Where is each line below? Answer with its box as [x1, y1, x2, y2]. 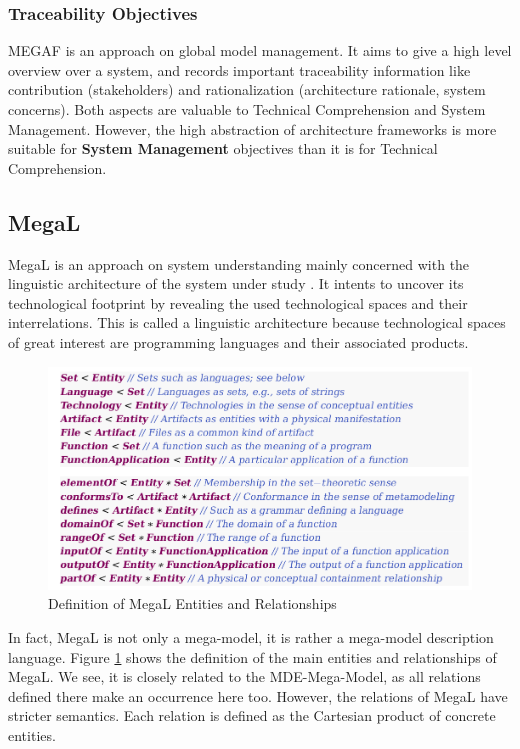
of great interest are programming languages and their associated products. [8, 331, 469, 352]
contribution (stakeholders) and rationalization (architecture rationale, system [8, 79, 486, 100]
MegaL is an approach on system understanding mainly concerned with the [8, 253, 470, 274]
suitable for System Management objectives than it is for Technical [8, 138, 438, 159]
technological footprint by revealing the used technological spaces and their [8, 292, 468, 313]
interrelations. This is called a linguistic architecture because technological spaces [8, 312, 506, 333]
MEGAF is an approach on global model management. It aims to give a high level [8, 40, 512, 61]
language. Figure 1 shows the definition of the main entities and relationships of [8, 646, 497, 667]
